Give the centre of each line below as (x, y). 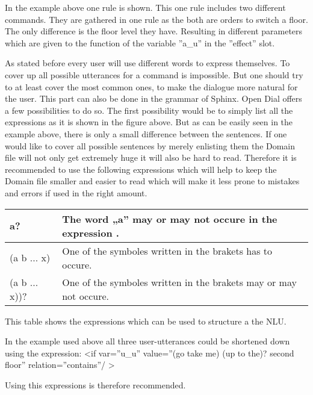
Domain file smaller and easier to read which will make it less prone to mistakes (152, 181)
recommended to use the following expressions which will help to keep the (141, 169)
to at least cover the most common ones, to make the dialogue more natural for (151, 86)
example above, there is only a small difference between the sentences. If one (146, 133)
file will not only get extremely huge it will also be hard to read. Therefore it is (151, 157)
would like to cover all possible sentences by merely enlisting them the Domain (150, 145)
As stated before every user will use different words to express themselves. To (147, 63)
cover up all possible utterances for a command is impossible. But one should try (154, 74)
